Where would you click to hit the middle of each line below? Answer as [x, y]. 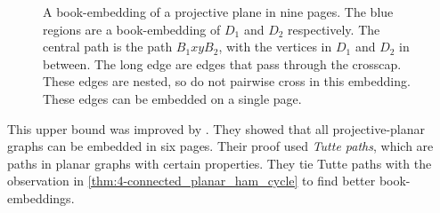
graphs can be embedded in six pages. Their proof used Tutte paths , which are [220, 146]
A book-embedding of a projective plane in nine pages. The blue [218, 12]
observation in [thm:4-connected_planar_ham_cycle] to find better [191, 181]
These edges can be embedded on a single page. [172, 98]
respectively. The [334, 29]
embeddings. [41, 197]
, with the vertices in [275, 47]
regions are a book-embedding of [132, 29]
